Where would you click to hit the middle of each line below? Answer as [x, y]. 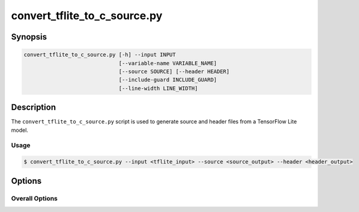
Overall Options [35, 198]
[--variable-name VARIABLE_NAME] [168, 63]
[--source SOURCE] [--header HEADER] [174, 71]
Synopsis [29, 37]
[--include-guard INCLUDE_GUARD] [168, 80]
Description [34, 107]
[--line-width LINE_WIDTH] [158, 88]
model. [20, 130]
